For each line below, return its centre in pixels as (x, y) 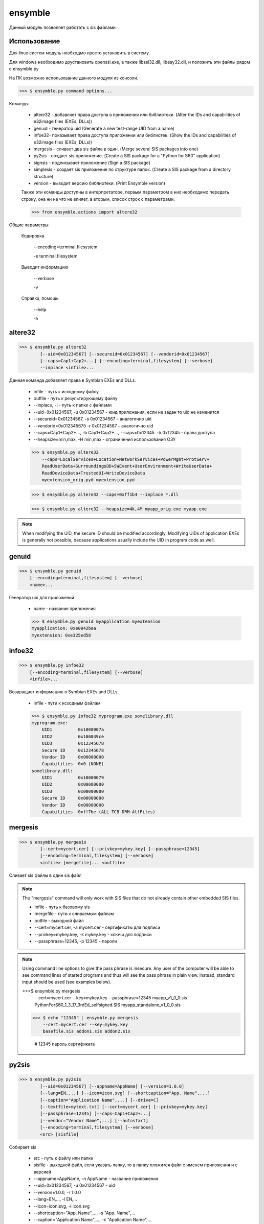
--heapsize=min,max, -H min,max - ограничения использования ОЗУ (105, 439)
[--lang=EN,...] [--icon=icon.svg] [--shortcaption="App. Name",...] (125, 1093)
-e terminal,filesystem (55, 256)
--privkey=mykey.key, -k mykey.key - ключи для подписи (93, 934)
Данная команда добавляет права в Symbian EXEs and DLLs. (73, 380)
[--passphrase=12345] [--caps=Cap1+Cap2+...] (95, 1114)
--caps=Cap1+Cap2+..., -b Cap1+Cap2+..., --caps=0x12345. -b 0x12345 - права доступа (124, 433)
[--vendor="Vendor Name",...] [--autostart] (94, 1120)
